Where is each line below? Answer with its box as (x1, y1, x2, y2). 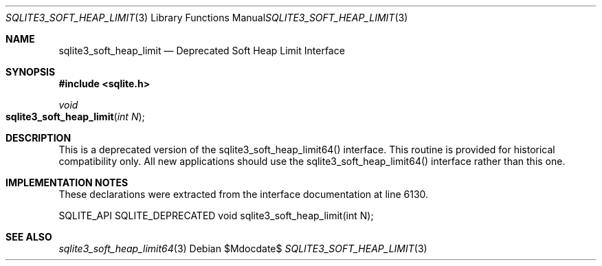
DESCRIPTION (5, 132, 71, 144)
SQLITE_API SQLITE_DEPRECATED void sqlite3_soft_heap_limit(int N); (58, 210, 374, 221)
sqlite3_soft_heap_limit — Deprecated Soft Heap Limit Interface (58, 45, 345, 56)
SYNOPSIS (5, 66, 56, 78)
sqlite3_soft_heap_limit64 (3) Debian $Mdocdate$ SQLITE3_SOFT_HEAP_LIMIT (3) (58, 243, 427, 254)
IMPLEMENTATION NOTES (5, 177, 129, 188)
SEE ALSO (5, 231, 52, 243)
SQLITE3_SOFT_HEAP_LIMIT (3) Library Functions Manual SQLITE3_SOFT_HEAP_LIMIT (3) (5, 12, 408, 23)
